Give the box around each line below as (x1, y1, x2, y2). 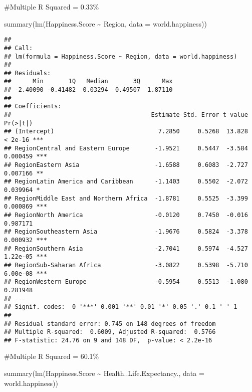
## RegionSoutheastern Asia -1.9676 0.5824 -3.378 (4, 228, 248, 236)
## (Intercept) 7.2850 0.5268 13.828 (4, 128, 248, 135)
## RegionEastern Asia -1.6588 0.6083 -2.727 (4, 161, 248, 169)
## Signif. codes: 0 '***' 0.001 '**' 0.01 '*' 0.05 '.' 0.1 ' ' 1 (4, 303, 237, 311)
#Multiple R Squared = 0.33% (4, 2, 99, 12)
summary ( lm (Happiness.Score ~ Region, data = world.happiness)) (4, 18, 207, 29)
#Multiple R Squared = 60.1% (4, 351, 99, 361)
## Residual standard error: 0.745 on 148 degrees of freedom (4, 320, 216, 327)
